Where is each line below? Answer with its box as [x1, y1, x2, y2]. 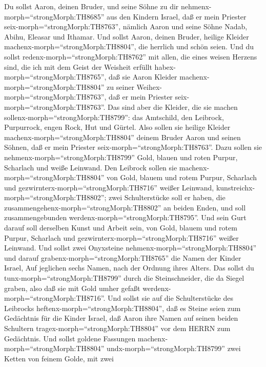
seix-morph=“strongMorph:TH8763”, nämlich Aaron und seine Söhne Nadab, [4, 21, 248, 32]
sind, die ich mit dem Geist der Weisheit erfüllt [4, 61, 152, 72]
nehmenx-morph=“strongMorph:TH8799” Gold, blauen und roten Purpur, [4, 151, 238, 162]
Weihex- [136, 81, 162, 92]
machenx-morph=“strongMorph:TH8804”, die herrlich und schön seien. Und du [4, 41, 254, 52]
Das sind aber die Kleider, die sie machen [108, 101, 238, 112]
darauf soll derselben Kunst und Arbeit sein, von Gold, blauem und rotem [4, 222, 237, 233]
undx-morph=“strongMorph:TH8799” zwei [107, 343, 241, 354]
